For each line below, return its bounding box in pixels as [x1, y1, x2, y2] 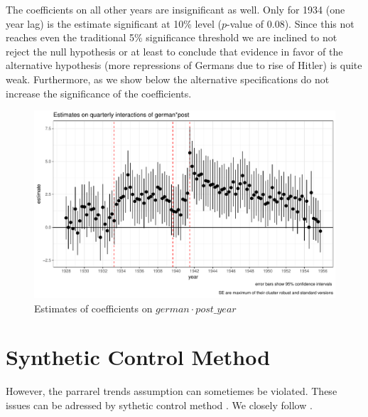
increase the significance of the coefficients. [6, 85, 192, 100]
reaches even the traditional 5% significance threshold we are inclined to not [6, 30, 337, 45]
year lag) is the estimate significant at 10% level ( [6, 16, 222, 31]
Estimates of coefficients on [34, 300, 153, 315]
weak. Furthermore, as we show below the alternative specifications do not [6, 71, 330, 86]
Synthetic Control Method [6, 342, 271, 371]
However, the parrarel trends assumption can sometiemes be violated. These [6, 384, 337, 398]
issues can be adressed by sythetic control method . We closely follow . [6, 397, 313, 412]
